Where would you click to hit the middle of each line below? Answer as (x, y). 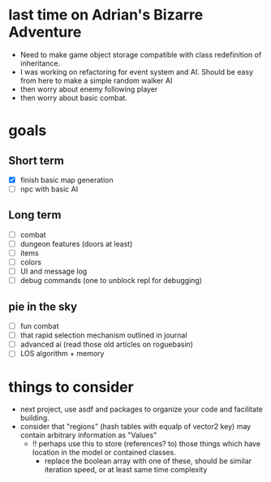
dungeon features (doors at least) (76, 243)
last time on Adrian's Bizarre (106, 15)
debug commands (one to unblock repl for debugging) (111, 281)
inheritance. (40, 63)
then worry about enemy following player (89, 89)
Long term (35, 215)
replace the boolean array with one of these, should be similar (148, 461)
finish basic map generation (67, 179)
